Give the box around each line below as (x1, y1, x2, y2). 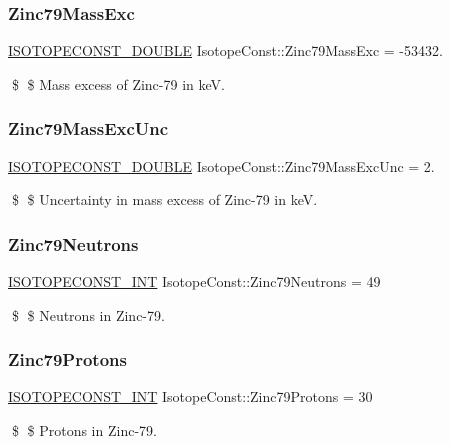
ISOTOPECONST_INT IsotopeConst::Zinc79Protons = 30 (8, 386, 373, 407)
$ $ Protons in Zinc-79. (11, 420, 157, 441)
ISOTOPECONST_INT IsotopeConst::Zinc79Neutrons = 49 (8, 271, 381, 292)
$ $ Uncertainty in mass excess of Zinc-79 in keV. (11, 189, 318, 210)
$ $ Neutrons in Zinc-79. (11, 304, 165, 325)
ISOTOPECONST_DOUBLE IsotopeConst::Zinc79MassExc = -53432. (8, 40, 443, 61)
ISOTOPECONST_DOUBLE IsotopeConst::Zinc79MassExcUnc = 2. (8, 155, 435, 176)
